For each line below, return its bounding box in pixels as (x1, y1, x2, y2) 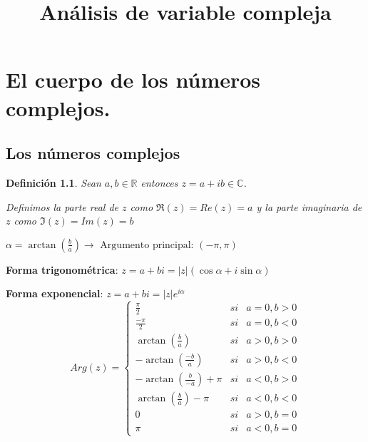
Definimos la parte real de (6, 199, 119, 214)
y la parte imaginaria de (256, 199, 362, 214)
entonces (140, 175, 178, 190)
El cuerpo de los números (6, 65, 261, 94)
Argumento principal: (100, 240, 194, 250)
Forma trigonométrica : (6, 262, 118, 277)
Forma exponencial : (6, 286, 103, 301)
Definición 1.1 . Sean (6, 175, 101, 190)
